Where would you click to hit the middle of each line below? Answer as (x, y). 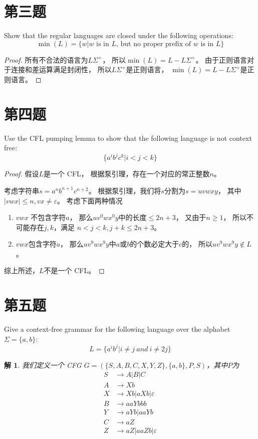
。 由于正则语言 (221, 59)
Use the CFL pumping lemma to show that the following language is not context (128, 138)
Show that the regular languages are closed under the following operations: (119, 35)
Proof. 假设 (22, 174)
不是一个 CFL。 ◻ (74, 270)
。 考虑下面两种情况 (90, 200)
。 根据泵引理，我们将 (125, 190)
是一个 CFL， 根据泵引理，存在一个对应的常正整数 (127, 174)
